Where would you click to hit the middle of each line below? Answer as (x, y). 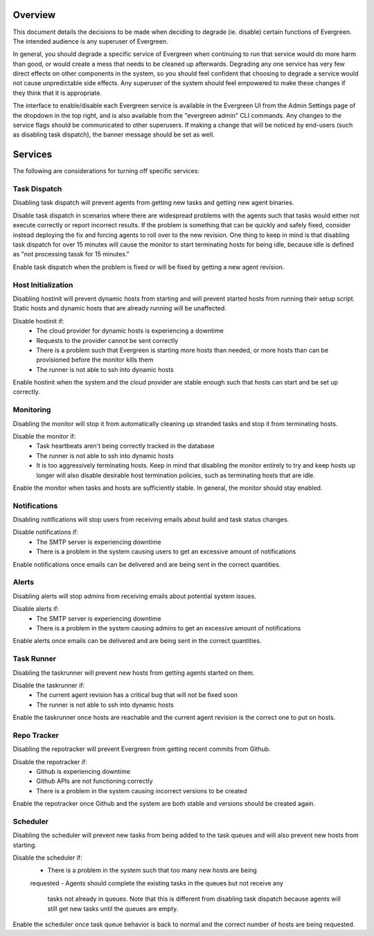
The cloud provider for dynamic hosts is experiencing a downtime (130, 331)
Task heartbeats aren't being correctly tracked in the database (125, 446)
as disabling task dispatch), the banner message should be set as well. (114, 134)
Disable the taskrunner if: (49, 685)
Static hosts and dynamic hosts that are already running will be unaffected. (119, 308)
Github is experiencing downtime (83, 771)
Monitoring (32, 410)
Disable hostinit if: (38, 321)
